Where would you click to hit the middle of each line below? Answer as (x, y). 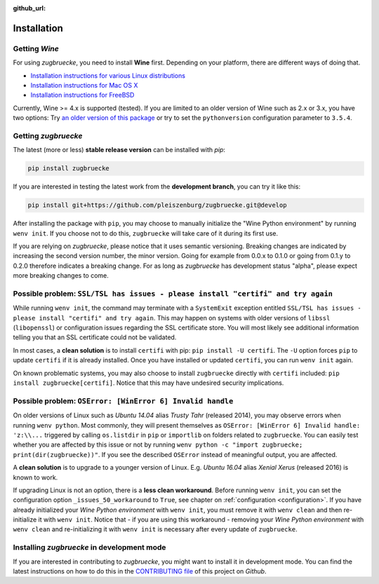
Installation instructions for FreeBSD (82, 95)
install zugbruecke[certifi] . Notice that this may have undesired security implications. (148, 383)
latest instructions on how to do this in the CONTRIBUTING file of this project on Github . (140, 571)
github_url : (29, 8)
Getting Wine (36, 48)
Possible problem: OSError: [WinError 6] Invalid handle (123, 401)
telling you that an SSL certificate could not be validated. (95, 337)
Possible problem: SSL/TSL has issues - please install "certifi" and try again (173, 293)
